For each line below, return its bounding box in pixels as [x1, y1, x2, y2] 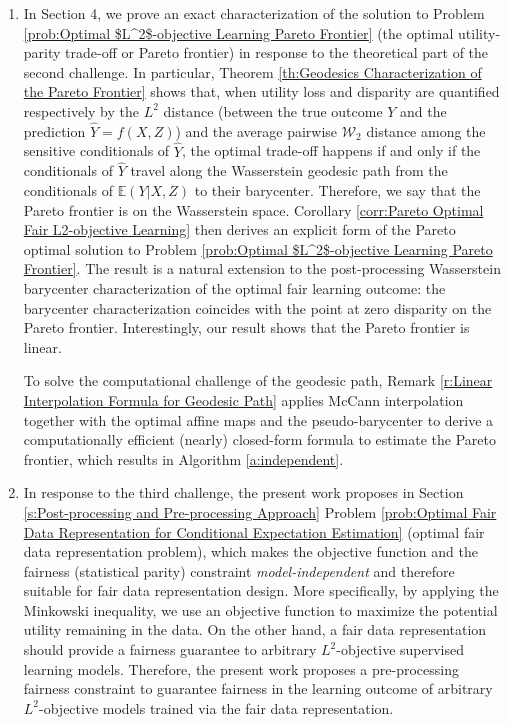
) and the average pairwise [175, 120, 338, 141]
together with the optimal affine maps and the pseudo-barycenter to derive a [23, 409, 494, 430]
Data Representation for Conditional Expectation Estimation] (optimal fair [23, 521, 485, 542]
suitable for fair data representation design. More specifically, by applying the [23, 580, 499, 601]
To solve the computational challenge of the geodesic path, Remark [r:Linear [23, 370, 493, 391]
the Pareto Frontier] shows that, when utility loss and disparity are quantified [23, 81, 500, 102]
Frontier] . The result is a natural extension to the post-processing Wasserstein [23, 258, 501, 279]
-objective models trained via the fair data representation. [39, 697, 394, 718]
